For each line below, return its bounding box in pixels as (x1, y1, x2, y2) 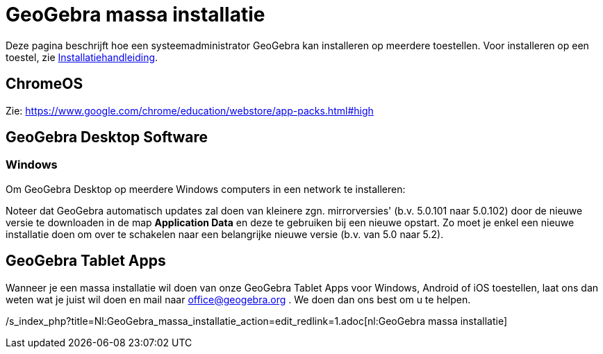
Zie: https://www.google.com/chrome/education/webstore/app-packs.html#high (6, 104, 374, 117)
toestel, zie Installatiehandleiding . (6, 51, 158, 63)
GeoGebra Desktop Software (6, 128, 208, 146)
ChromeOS (6, 75, 83, 93)
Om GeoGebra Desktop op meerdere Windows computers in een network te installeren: (6, 183, 406, 195)
